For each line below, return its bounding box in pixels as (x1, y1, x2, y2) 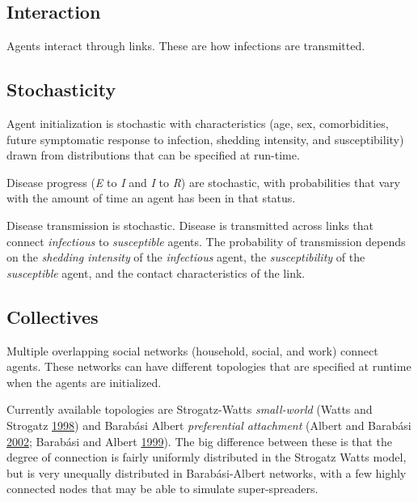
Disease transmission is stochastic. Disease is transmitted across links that (6, 216, 374, 233)
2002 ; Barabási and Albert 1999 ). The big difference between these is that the (6, 432, 392, 449)
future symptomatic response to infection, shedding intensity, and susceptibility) (6, 130, 404, 147)
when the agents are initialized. (6, 373, 162, 390)
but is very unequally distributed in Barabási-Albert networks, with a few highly (6, 464, 407, 481)
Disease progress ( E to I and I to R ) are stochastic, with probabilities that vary (6, 173, 400, 190)
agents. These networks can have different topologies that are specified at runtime (6, 358, 412, 375)
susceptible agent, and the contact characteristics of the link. (6, 264, 306, 281)
